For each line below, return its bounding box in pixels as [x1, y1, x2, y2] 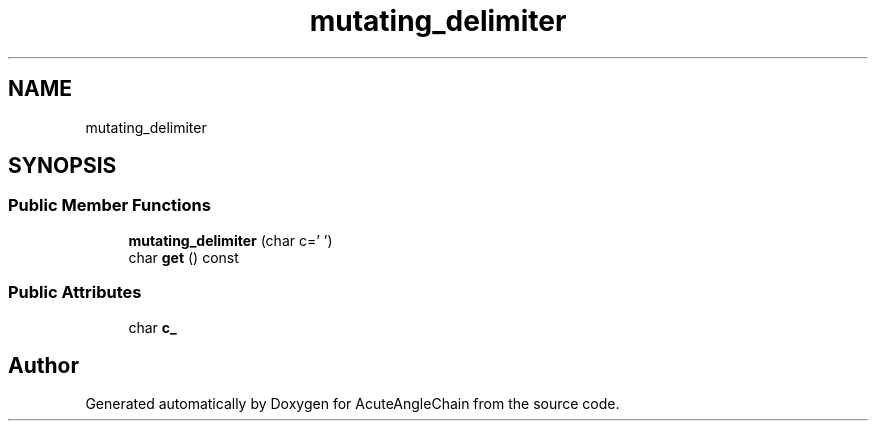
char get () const [128, 248, 239, 266]
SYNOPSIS [8, 153, 117, 179]
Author [8, 352, 79, 378]
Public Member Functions [8, 195, 211, 216]
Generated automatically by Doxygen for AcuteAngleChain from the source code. [85, 395, 620, 413]
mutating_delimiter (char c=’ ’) [128, 231, 333, 249]
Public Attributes [8, 282, 142, 303]
